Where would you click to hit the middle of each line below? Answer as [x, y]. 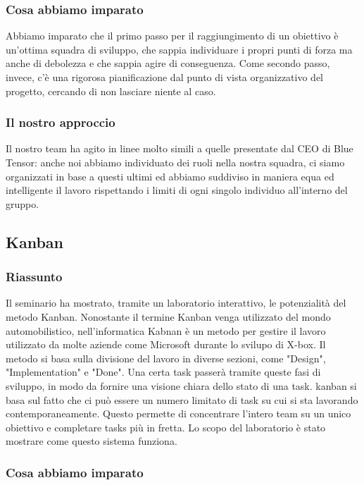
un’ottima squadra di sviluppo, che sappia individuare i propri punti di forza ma [179, 49]
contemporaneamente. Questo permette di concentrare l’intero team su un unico [178, 413]
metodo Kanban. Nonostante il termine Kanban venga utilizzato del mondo [168, 316]
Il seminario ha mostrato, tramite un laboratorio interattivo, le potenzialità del [176, 303]
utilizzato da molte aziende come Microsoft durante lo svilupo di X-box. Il [166, 344]
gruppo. [23, 203]
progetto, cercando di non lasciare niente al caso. [111, 91]
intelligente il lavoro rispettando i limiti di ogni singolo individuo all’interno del [177, 190]
